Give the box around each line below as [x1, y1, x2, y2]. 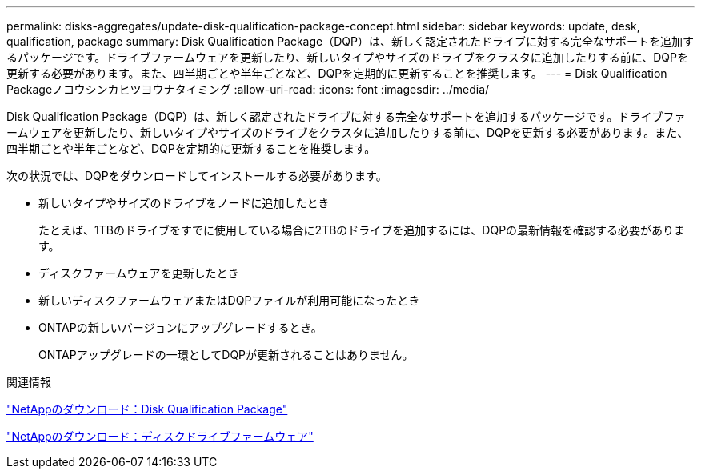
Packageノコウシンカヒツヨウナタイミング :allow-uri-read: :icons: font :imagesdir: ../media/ [6, 82, 490, 96]
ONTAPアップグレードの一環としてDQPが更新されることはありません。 [38, 348, 414, 361]
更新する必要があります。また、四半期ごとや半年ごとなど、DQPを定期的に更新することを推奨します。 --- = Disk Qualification [6, 66, 667, 80]
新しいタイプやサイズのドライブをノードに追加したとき [38, 196, 330, 210]
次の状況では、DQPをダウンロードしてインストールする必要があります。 [6, 169, 387, 182]
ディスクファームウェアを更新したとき [38, 266, 239, 280]
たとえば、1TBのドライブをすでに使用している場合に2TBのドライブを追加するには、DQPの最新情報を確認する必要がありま [38, 223, 686, 237]
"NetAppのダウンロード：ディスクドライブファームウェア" [6, 429, 314, 443]
